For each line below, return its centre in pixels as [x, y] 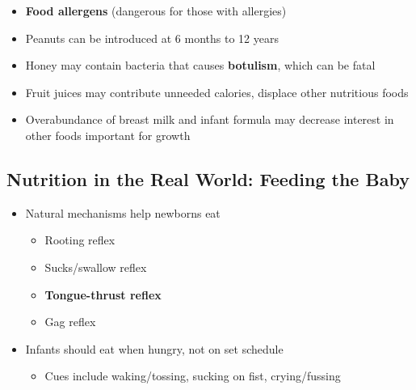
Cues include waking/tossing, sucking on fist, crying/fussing [193, 376]
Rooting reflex [80, 240]
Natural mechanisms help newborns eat [123, 212]
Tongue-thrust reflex [103, 294]
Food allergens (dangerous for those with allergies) [156, 11]
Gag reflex [70, 322]
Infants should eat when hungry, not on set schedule [154, 348]
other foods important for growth [108, 135]
